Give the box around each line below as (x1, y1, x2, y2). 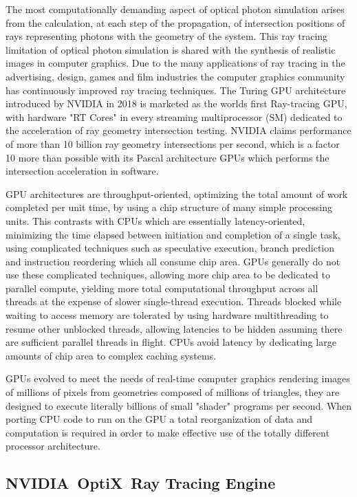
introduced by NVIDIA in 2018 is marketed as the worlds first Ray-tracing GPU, (6, 96, 347, 111)
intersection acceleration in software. (6, 164, 159, 178)
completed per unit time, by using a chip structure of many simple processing (6, 200, 332, 214)
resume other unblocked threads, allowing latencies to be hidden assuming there (6, 321, 343, 335)
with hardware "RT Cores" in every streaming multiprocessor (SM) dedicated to (6, 109, 343, 124)
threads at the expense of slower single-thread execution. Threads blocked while (6, 294, 342, 309)
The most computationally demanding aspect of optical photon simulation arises (6, 2, 345, 16)
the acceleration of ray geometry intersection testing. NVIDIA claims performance (6, 123, 351, 137)
